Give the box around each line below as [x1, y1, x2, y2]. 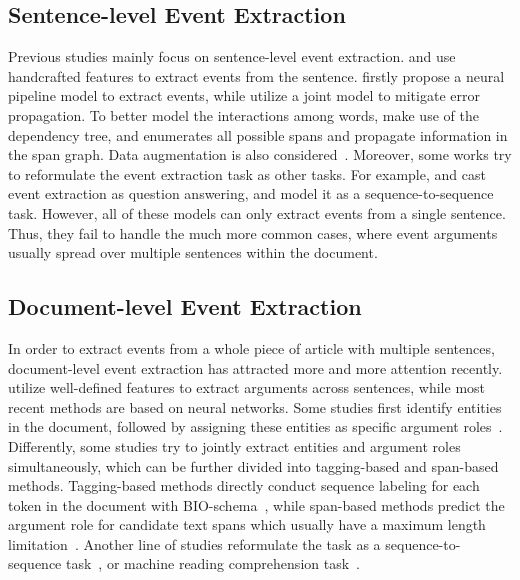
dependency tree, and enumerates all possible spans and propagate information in [8, 124, 508, 145]
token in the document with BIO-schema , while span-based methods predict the [8, 494, 505, 515]
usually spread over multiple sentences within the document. [8, 242, 378, 263]
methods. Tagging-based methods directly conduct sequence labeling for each [8, 475, 480, 496]
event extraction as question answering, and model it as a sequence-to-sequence [8, 183, 494, 204]
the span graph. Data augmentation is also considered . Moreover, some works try [8, 144, 512, 165]
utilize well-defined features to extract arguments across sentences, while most [8, 377, 486, 398]
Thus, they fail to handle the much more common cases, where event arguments [8, 222, 498, 243]
